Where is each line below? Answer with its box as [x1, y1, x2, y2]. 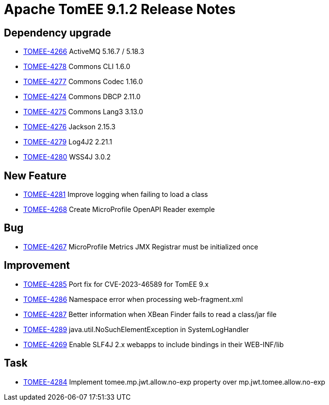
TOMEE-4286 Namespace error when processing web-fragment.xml [23, 295, 243, 303]
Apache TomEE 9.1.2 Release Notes [4, 1, 236, 18]
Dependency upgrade [4, 26, 111, 39]
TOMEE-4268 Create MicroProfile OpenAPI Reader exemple [23, 205, 215, 214]
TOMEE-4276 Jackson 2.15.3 [23, 123, 115, 131]
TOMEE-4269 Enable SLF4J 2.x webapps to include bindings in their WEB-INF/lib [23, 340, 284, 349]
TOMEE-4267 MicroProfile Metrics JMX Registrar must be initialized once [23, 242, 258, 251]
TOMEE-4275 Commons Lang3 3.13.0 [23, 107, 143, 116]
